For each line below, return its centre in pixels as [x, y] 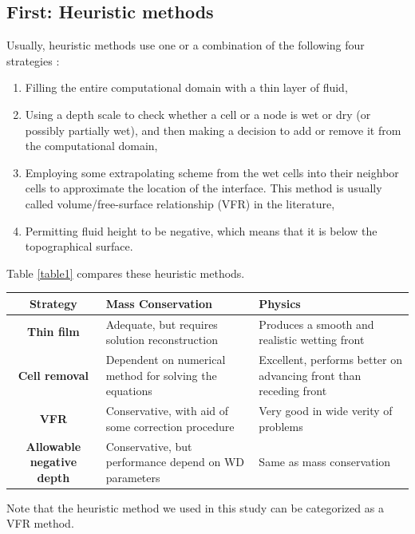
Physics [280, 303]
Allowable [53, 446]
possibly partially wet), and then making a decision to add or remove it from [213, 130]
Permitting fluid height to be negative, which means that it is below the [201, 230]
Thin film [53, 332]
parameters [133, 477]
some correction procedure [170, 426]
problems [281, 426]
